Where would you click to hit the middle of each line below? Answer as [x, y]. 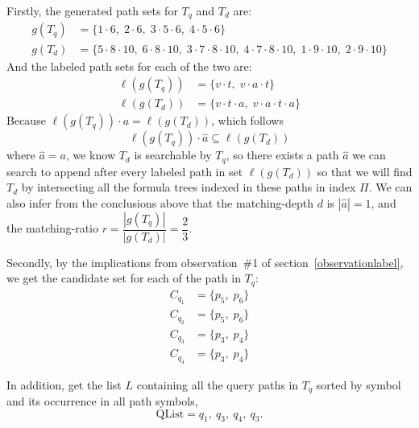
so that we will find [365, 171]
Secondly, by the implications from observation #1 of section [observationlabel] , [205, 262]
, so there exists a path [282, 155]
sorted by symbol [359, 384]
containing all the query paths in [218, 384]
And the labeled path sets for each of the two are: [129, 66]
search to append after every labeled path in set [125, 171]
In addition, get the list [64, 384]
